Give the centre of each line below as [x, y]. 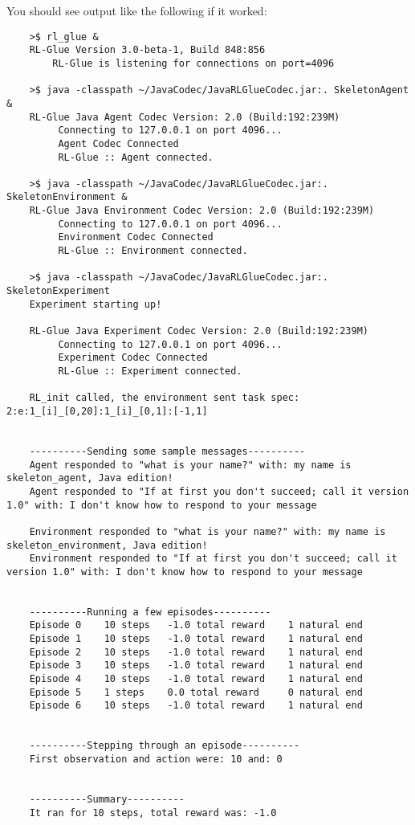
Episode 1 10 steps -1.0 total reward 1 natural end [196, 639]
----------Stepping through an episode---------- [165, 746]
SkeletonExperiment [58, 291]
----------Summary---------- [107, 799]
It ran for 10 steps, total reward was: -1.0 [153, 813]
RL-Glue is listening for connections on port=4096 [193, 63]
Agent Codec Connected [118, 143]
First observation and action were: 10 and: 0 [156, 760]
